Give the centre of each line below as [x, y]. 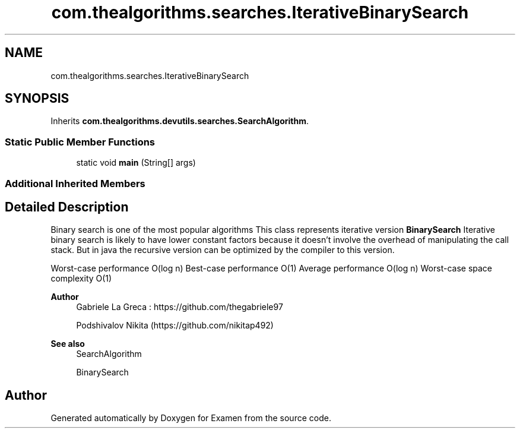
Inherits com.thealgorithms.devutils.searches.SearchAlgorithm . [180, 121]
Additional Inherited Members [75, 183]
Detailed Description [67, 207]
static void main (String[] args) [136, 163]
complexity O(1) [81, 279]
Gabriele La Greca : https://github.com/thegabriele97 [180, 307]
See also [68, 344]
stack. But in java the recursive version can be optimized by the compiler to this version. [223, 250]
